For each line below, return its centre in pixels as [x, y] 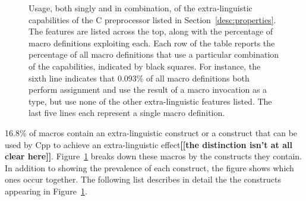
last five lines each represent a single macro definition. [127, 113]
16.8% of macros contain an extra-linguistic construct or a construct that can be [151, 132]
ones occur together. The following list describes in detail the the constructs [143, 179]
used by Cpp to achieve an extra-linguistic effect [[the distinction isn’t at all [149, 144]
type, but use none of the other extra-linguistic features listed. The [150, 101]
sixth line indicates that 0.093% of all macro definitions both [139, 78]
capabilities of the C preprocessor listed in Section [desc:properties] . [152, 19]
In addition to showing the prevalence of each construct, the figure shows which [149, 167]
